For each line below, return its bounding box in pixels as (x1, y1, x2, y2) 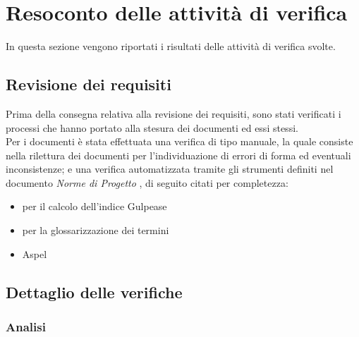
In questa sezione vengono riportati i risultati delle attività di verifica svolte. (6, 39, 336, 54)
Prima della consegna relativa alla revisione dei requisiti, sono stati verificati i (6, 106, 341, 121)
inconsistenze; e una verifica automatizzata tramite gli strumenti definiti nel (6, 161, 334, 176)
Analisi (6, 317, 46, 335)
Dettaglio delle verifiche (6, 281, 183, 302)
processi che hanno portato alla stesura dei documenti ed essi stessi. (6, 120, 298, 135)
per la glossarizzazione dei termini (22, 223, 169, 238)
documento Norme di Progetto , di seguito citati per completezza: (6, 175, 288, 190)
